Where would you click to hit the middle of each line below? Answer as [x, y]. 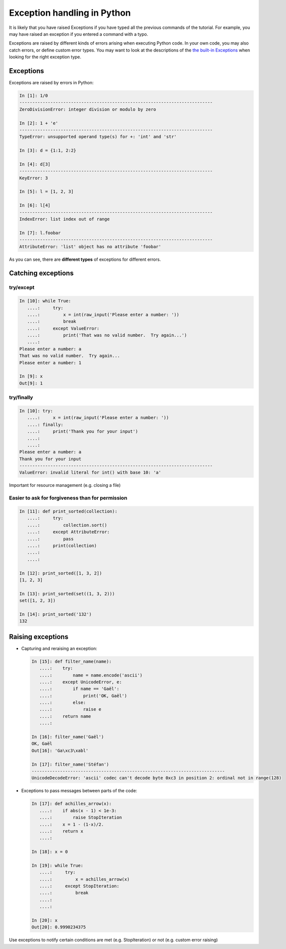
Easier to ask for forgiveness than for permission [68, 498]
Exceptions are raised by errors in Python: [51, 83]
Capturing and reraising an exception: [59, 648]
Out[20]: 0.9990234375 [59, 927]
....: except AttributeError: [68, 532]
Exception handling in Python [70, 13]
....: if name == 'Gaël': [79, 689]
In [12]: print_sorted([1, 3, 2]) [61, 573]
